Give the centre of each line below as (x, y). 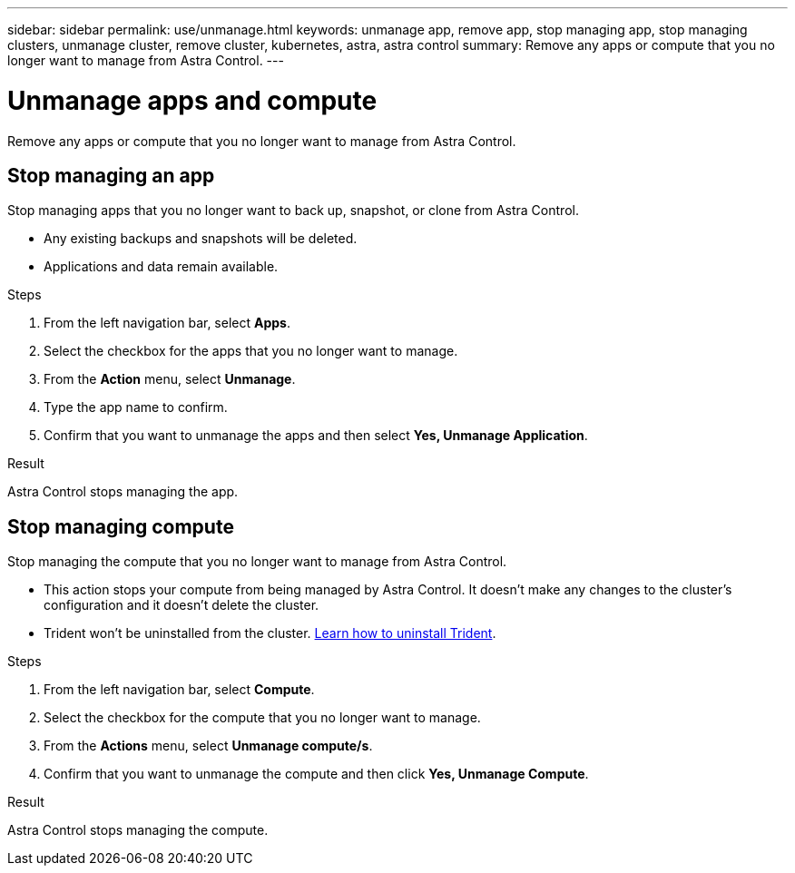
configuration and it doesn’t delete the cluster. (182, 605)
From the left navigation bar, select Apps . (167, 323)
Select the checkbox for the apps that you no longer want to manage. (251, 351)
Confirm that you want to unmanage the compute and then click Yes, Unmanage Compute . (316, 774)
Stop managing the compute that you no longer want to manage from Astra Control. (257, 562)
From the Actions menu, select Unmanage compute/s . (208, 746)
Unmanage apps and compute (192, 100)
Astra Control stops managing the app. (123, 492)
